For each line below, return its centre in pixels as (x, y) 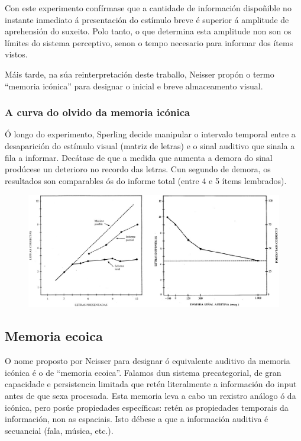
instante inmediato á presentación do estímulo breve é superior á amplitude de (147, 19)
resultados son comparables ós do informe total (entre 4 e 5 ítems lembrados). (146, 180)
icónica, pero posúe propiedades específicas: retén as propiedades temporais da (147, 407)
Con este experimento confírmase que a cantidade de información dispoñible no (148, 8)
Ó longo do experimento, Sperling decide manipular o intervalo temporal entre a (150, 134)
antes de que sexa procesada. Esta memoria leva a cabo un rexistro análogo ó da (150, 395)
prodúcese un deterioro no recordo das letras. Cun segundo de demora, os (138, 169)
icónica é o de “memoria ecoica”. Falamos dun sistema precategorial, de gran (143, 372)
